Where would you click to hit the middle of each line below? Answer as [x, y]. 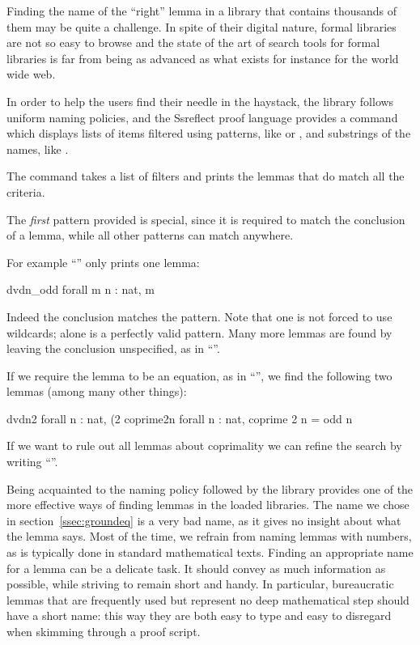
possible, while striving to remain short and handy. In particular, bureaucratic [200, 584]
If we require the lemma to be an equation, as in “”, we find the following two [199, 375]
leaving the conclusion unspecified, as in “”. [113, 348]
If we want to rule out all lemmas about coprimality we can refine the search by [204, 446]
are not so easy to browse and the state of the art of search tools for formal [193, 42]
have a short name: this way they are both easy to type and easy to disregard [199, 615]
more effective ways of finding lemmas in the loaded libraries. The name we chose [208, 505]
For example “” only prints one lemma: [103, 262]
